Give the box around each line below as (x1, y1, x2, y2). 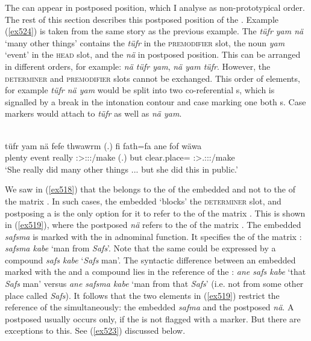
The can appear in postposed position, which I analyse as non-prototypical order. (5, 1, 305, 13)
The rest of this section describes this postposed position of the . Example (5, 13, 279, 25)
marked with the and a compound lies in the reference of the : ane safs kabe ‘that (5, 265, 306, 278)
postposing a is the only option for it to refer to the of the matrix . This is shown (5, 206, 306, 219)
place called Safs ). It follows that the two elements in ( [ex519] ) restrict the (5, 289, 280, 301)
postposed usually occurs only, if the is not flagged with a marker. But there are (5, 312, 301, 325)
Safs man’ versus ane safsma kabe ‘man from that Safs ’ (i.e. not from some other (5, 277, 304, 290)
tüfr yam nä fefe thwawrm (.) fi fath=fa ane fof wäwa (5, 139, 202, 152)
